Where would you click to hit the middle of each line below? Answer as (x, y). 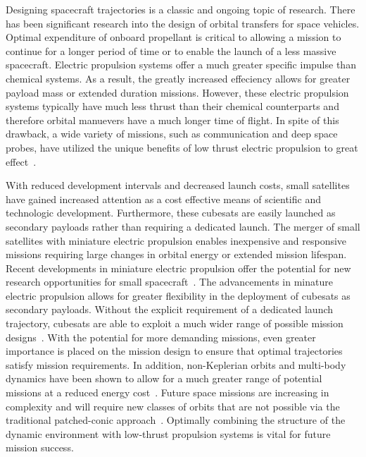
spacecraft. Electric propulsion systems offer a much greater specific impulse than (181, 65)
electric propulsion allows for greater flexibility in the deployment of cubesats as (178, 295)
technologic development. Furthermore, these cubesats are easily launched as (171, 213)
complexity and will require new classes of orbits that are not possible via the (173, 406)
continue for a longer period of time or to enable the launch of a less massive (171, 50)
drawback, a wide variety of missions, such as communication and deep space (172, 134)
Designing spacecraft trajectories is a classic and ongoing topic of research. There (181, 9)
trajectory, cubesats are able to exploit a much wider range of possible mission (175, 323)
